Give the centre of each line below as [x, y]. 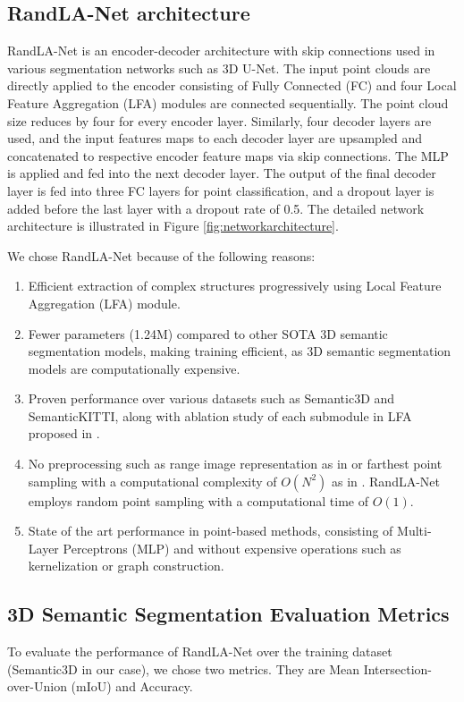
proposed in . [64, 433]
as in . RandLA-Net [385, 481]
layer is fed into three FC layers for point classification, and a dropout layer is [221, 190]
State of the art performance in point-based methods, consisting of [211, 531]
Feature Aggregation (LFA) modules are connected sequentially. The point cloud [228, 102]
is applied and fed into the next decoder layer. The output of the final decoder [222, 173]
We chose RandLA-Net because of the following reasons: [161, 255]
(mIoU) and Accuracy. [132, 686]
